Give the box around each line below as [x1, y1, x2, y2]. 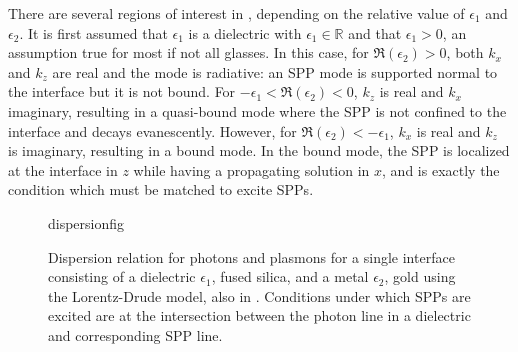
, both [446, 42, 484, 63]
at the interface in [8, 159, 118, 180]
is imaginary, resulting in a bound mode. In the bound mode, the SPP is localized [8, 140, 510, 161]
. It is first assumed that [19, 22, 168, 43]
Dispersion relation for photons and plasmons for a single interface [48, 246, 455, 267]
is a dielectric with [188, 22, 302, 43]
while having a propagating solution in [133, 159, 370, 180]
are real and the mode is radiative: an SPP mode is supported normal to [52, 61, 498, 82]
